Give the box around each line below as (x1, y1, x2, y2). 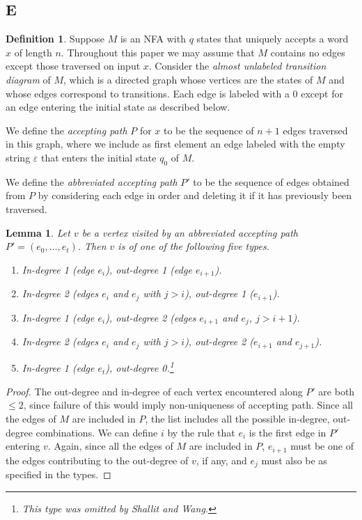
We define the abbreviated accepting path (6, 174, 178, 189)
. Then (77, 239, 107, 253)
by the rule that (167, 425, 235, 439)
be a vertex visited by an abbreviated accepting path (81, 225, 298, 239)
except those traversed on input (6, 58, 141, 73)
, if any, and (196, 452, 247, 467)
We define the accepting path (6, 123, 127, 137)
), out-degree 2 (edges (105, 310, 196, 324)
